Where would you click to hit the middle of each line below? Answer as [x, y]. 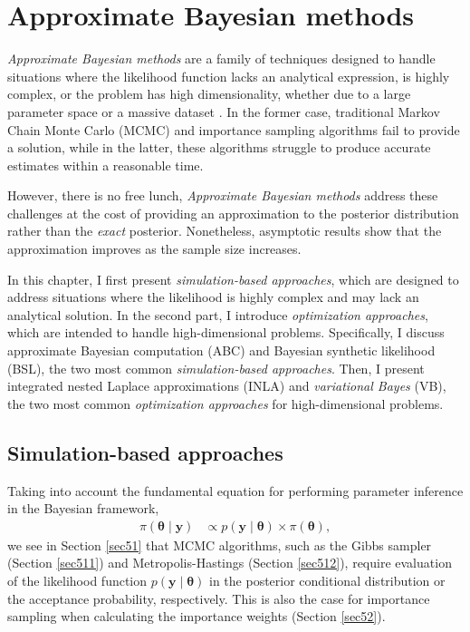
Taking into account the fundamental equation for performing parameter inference [235, 490]
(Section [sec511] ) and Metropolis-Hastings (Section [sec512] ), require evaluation [230, 563]
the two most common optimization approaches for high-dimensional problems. [225, 403]
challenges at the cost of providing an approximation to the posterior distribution [233, 213]
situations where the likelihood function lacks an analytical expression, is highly [229, 76]
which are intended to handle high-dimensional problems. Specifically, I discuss [226, 332]
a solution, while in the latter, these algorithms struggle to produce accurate [219, 147]
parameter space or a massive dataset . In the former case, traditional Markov [224, 111]
